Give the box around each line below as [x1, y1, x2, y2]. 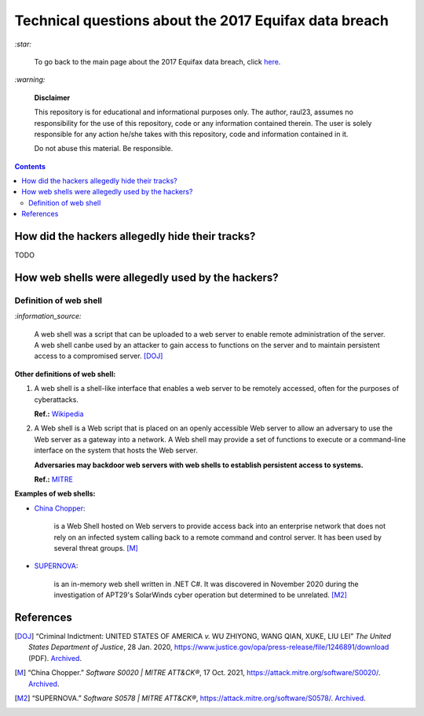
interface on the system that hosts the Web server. [34, 445, 198, 456]
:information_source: [14, 312, 82, 321]
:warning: [14, 75, 46, 84]
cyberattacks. [34, 394, 79, 404]
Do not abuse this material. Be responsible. [34, 144, 174, 153]
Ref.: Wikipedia [34, 409, 84, 419]
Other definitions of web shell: [14, 369, 116, 378]
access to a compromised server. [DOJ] [34, 351, 163, 361]
